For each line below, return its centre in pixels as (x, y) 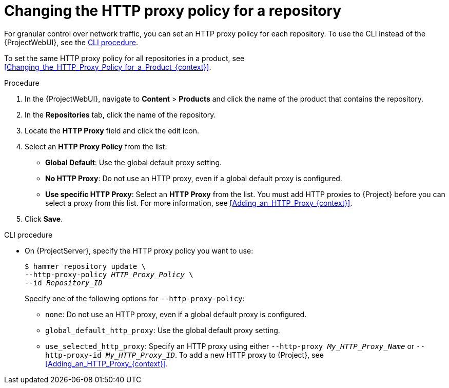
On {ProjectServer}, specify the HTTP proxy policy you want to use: (139, 250)
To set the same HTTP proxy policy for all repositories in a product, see (124, 58)
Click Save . (44, 219)
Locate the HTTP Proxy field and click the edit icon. (112, 130)
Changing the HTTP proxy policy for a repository (173, 11)
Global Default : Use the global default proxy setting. (133, 162)
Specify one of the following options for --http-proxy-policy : (135, 298)
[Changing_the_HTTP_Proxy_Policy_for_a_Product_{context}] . (108, 67)
